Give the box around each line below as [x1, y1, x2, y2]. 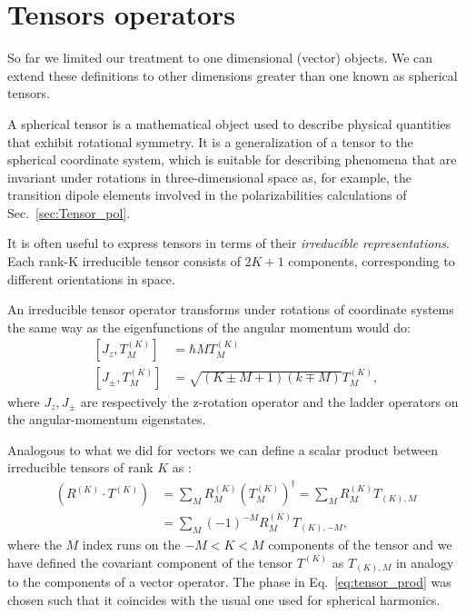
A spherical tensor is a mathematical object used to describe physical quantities [7, 114, 451, 133]
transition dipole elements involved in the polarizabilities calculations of [7, 185, 407, 204]
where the [7, 535, 62, 554]
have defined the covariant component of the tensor [7, 552, 292, 571]
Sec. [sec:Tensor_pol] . [7, 203, 131, 222]
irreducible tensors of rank [7, 458, 154, 477]
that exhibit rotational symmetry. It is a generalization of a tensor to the [7, 132, 413, 151]
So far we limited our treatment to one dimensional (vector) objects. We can [7, 48, 433, 67]
